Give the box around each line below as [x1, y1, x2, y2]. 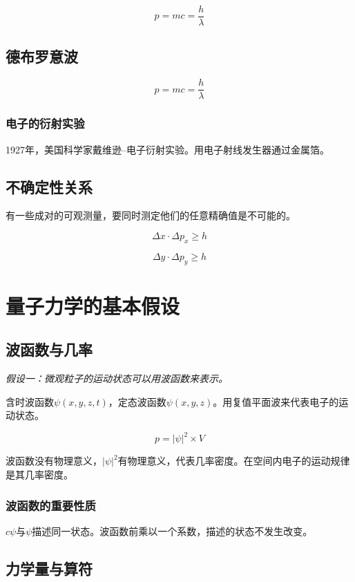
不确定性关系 [6, 176, 93, 197]
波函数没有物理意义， [6, 453, 102, 468]
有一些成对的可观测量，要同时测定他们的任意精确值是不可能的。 [6, 208, 296, 223]
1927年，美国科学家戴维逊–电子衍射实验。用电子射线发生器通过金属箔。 [6, 142, 329, 156]
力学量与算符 [6, 557, 93, 579]
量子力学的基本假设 [6, 291, 180, 319]
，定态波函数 [108, 394, 166, 409]
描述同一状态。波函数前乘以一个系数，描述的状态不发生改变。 [32, 523, 313, 538]
